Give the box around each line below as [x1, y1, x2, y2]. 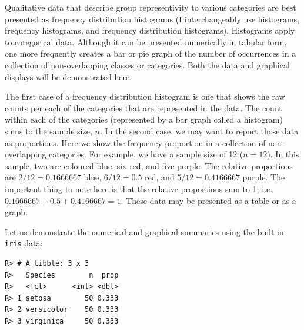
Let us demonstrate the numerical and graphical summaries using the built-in [5, 225, 284, 237]
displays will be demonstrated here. [5, 70, 132, 82]
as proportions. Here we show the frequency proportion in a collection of [5, 136, 266, 148]
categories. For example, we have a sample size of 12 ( [49, 148, 243, 160]
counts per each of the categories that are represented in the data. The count [5, 101, 282, 114]
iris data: [5, 237, 43, 249]
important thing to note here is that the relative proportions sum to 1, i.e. [5, 182, 273, 194]
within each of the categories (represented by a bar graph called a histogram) [5, 113, 283, 126]
